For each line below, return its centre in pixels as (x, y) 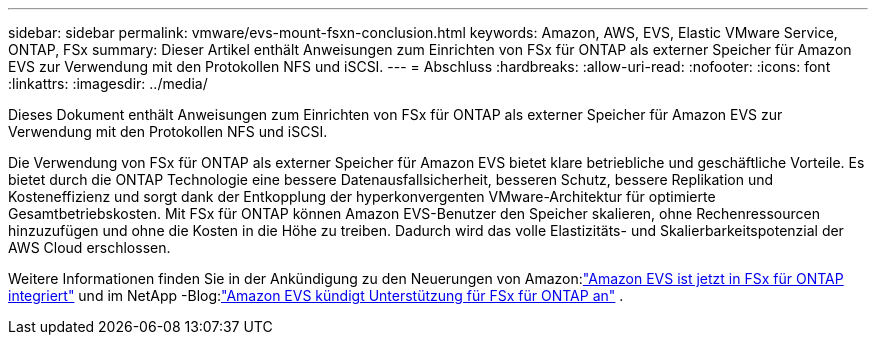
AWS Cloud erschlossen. (89, 247)
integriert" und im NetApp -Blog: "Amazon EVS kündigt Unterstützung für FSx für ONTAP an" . (316, 295)
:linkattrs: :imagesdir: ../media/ (108, 83)
